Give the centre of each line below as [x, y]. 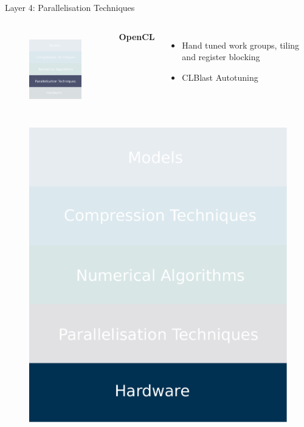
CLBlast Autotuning [220, 77]
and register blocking [221, 57]
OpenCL [137, 36]
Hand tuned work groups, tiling [241, 45]
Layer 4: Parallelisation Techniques [70, 7]
